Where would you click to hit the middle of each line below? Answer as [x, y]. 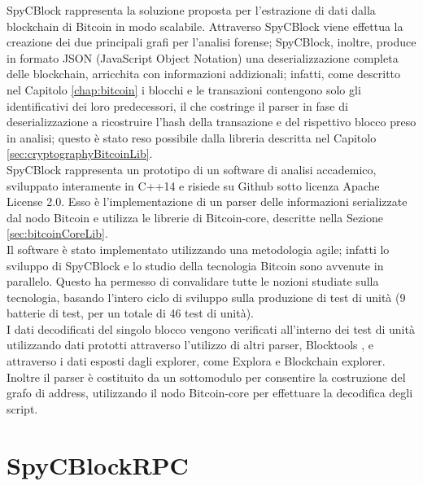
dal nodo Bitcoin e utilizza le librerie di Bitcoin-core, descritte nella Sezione [195, 217]
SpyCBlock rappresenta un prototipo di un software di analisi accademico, [192, 169]
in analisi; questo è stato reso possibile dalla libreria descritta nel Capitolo [192, 137]
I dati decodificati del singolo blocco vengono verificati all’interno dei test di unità [211, 328]
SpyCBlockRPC [98, 464]
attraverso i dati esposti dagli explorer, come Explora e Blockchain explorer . [196, 361]
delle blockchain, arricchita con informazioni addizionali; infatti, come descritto [204, 74]
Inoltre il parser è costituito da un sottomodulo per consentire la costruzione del [206, 377]
